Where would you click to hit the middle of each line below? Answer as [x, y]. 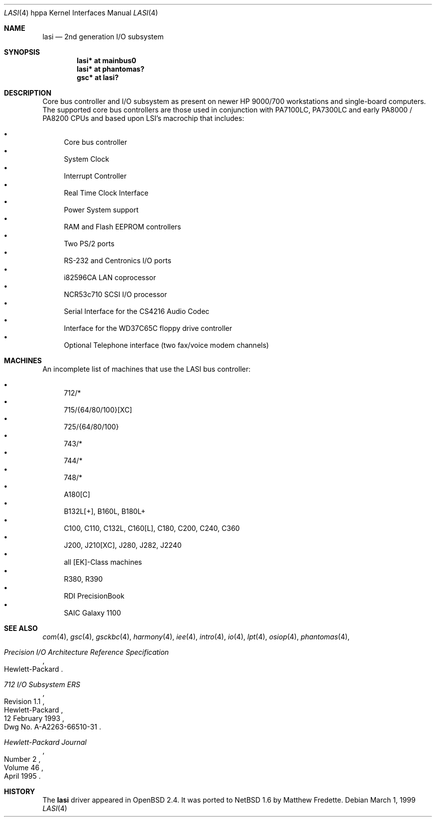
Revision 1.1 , [24, 701]
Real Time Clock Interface [106, 193]
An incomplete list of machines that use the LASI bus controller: [147, 369]
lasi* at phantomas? [110, 69]
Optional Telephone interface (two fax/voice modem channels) [166, 345]
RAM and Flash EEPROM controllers [122, 227]
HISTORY [20, 791]
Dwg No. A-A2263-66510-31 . [53, 727]
